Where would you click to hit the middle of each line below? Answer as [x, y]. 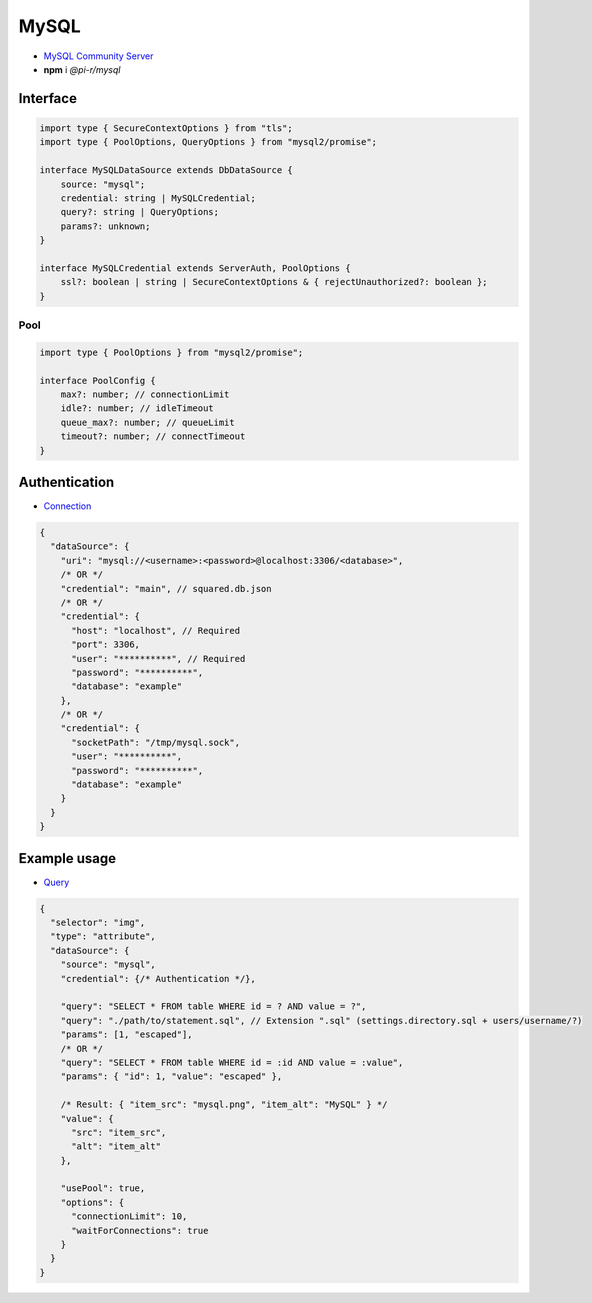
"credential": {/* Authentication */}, [158, 978]
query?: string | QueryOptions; [140, 212]
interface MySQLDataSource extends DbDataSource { [166, 170]
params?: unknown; [105, 226]
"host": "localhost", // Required [155, 630]
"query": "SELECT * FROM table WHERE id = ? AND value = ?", [213, 1006]
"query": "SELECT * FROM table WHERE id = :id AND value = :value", [232, 1062]
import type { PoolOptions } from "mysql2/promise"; [171, 352]
